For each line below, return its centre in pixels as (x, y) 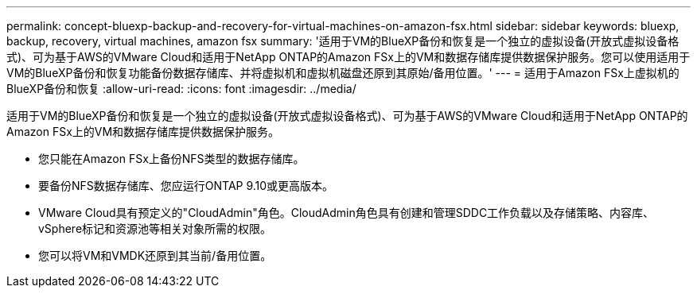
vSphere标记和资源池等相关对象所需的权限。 (155, 228)
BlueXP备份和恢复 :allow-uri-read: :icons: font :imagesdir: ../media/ (181, 89)
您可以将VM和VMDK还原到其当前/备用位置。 (155, 255)
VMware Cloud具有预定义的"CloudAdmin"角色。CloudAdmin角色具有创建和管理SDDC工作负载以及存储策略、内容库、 (347, 213)
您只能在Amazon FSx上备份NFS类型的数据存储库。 (171, 159)
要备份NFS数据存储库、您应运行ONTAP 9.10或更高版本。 (186, 186)
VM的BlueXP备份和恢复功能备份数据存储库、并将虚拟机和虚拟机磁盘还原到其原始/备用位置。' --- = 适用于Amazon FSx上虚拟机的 (343, 73)
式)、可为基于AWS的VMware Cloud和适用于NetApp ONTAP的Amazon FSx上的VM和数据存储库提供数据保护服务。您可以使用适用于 (348, 57)
